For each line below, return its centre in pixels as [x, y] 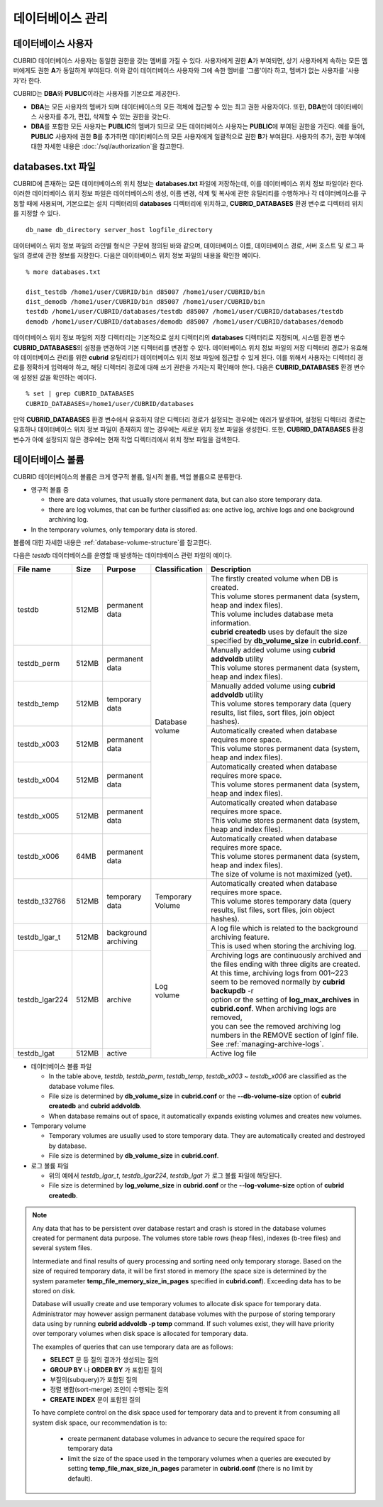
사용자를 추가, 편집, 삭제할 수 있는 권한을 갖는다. [104, 116]
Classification [179, 569]
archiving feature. [240, 937]
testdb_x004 [38, 779]
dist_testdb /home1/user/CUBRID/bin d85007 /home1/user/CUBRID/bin [145, 292]
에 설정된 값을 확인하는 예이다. [55, 377]
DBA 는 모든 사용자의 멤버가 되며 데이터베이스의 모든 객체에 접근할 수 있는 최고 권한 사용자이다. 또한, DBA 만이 [182, 106]
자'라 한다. [27, 80]
